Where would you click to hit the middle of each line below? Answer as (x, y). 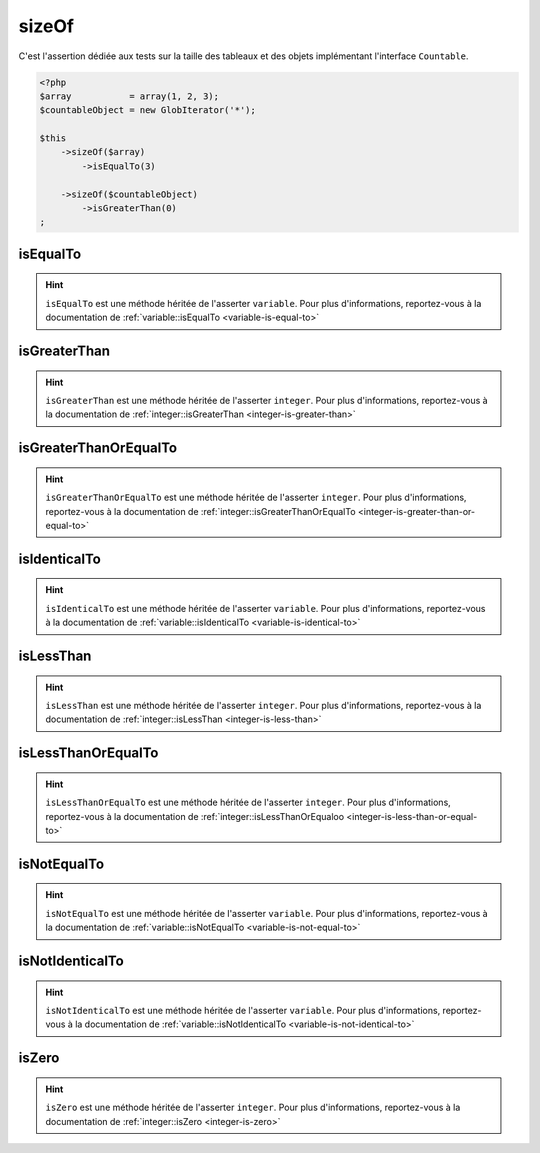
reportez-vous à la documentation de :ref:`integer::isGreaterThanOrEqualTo (200, 511)
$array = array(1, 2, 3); (129, 96)
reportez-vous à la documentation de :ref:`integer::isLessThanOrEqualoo (195, 816)
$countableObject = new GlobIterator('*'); (148, 110)
